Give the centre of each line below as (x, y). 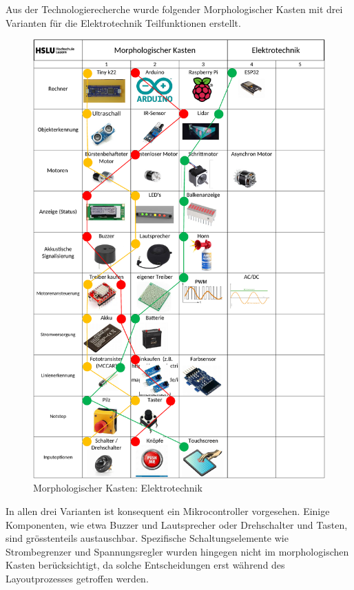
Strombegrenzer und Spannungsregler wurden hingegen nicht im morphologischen (177, 551)
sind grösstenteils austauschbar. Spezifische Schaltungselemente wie (147, 538)
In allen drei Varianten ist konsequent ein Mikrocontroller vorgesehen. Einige (168, 510)
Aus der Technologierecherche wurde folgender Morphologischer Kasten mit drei (174, 9)
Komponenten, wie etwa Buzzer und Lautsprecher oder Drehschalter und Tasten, (177, 524)
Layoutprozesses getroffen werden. (77, 578)
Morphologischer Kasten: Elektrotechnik (118, 488)
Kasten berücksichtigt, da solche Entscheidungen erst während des (145, 565)
